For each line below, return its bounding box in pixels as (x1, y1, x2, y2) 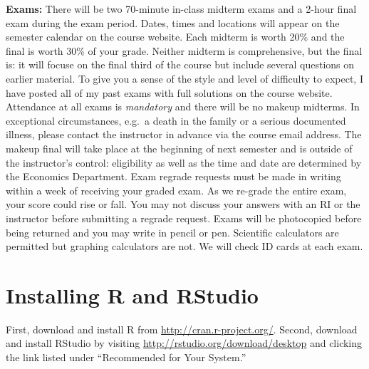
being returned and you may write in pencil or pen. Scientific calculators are (6, 224, 339, 239)
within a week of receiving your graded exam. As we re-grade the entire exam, (6, 182, 347, 197)
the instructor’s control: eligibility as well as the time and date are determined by (6, 155, 362, 170)
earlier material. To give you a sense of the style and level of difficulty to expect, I (6, 71, 363, 85)
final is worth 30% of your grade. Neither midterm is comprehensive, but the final (6, 43, 363, 58)
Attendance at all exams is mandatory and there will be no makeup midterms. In (6, 99, 360, 114)
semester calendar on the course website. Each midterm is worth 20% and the (6, 29, 345, 44)
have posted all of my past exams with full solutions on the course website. (6, 85, 333, 100)
